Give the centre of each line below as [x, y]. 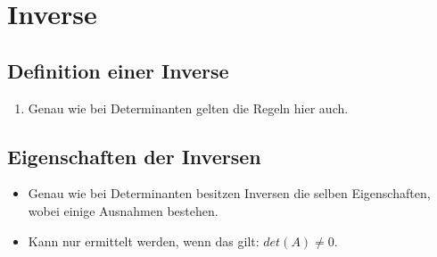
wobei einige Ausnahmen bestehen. [123, 210]
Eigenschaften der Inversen [134, 156]
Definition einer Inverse [118, 70]
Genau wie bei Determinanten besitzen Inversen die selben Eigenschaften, [229, 193]
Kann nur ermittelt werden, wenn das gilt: [144, 240]
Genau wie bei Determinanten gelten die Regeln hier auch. [188, 108]
